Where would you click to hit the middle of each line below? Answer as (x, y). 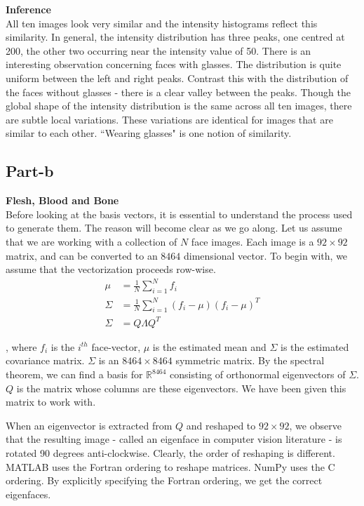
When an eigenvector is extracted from (89, 425)
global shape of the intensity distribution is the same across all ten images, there (179, 106)
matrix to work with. (51, 402)
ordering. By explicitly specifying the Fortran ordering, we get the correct (164, 480)
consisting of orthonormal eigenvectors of (258, 374)
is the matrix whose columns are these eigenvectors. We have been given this (181, 388)
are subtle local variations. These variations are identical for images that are (169, 119)
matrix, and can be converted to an (82, 255)
